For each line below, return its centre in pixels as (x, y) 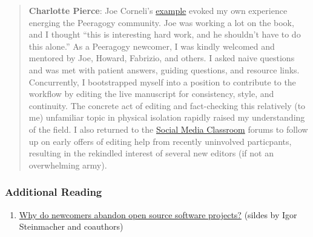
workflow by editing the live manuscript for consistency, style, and (151, 94)
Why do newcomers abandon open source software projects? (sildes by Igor (158, 214)
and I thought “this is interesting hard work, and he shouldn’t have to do (165, 34)
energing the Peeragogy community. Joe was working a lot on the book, (161, 22)
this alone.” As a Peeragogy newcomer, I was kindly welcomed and (152, 46)
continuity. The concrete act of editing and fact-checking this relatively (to (167, 105)
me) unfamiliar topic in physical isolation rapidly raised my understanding (167, 117)
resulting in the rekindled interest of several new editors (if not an (151, 153)
